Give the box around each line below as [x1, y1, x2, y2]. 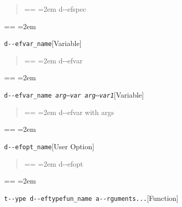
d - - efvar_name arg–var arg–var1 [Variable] [4, 89, 144, 100]
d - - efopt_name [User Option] [4, 141, 95, 151]
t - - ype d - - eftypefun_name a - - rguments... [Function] [4, 192, 178, 203]
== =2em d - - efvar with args [24, 106, 114, 117]
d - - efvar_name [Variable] [4, 38, 82, 49]
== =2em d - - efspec [24, 4, 86, 14]
